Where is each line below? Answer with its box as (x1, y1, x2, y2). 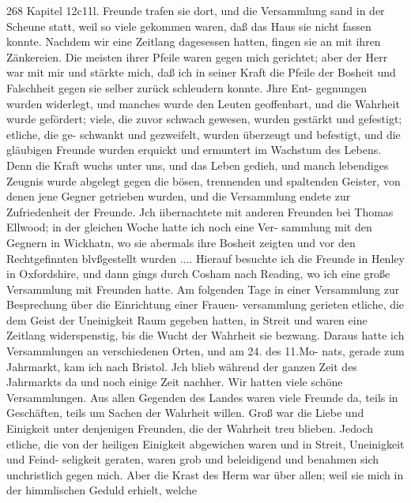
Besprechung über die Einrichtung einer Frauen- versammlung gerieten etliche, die (6, 296, 405, 313)
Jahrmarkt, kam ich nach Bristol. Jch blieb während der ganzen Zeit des (6, 358, 357, 374)
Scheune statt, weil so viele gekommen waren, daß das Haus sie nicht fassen (6, 17, 371, 34)
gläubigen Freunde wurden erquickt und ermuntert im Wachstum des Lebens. (6, 141, 382, 158)
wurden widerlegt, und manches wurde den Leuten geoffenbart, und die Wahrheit (6, 95, 400, 111)
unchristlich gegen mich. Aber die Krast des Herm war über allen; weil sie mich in (6, 466, 404, 482)
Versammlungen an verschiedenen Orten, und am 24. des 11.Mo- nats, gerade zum (6, 343, 405, 359)
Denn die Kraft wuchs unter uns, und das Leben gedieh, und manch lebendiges (6, 156, 389, 173)
